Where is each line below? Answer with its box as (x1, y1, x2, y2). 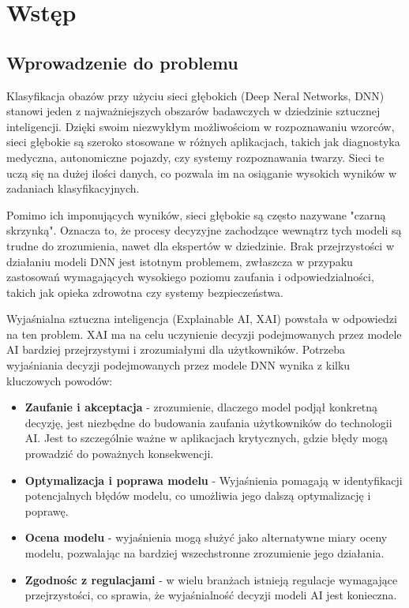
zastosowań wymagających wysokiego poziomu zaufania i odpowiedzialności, (6, 268, 374, 285)
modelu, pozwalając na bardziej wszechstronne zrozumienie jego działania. (24, 545, 385, 561)
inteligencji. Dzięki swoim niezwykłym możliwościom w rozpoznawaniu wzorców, (6, 118, 395, 134)
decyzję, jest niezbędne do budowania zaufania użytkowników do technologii (24, 414, 392, 430)
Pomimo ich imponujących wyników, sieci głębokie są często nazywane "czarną (6, 206, 386, 223)
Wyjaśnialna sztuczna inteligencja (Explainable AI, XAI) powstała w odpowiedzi (6, 310, 397, 327)
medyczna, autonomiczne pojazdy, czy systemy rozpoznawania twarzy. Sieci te (6, 148, 385, 165)
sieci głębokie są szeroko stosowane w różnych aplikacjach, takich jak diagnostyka (6, 133, 400, 150)
